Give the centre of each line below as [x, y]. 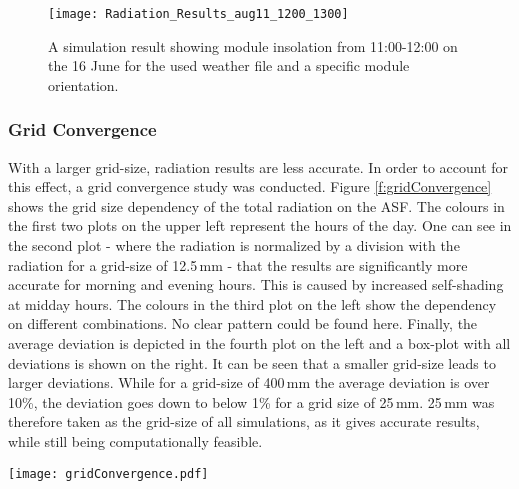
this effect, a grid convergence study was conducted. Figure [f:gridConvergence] [250, 186]
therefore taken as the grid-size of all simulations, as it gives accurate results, [244, 421]
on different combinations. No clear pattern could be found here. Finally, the [243, 323]
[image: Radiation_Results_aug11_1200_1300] [198, 14]
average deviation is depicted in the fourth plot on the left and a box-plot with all [259, 343]
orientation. [83, 84]
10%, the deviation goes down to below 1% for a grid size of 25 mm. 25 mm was [251, 401]
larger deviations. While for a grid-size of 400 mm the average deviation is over [249, 382]
